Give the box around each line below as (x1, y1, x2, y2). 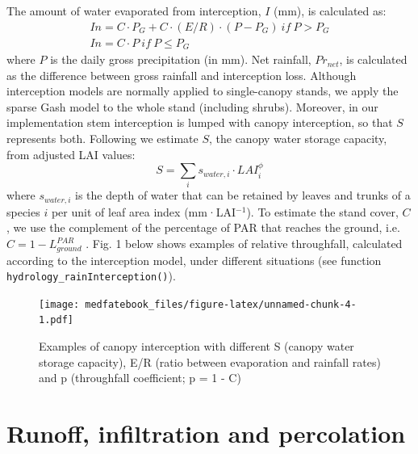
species (6, 203, 40, 220)
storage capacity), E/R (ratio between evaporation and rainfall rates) (39, 353, 381, 370)
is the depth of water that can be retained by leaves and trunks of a (75, 187, 411, 204)
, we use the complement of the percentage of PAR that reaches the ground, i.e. (6, 219, 400, 236)
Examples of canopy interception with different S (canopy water (39, 338, 354, 355)
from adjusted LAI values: (6, 145, 136, 162)
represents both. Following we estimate (6, 130, 199, 147)
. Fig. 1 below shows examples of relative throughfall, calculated (86, 235, 403, 252)
